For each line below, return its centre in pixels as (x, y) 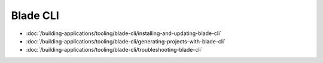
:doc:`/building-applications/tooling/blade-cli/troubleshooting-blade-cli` (114, 50)
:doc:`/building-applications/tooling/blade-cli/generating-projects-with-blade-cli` (126, 41)
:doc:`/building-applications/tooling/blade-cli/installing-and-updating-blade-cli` (124, 33)
